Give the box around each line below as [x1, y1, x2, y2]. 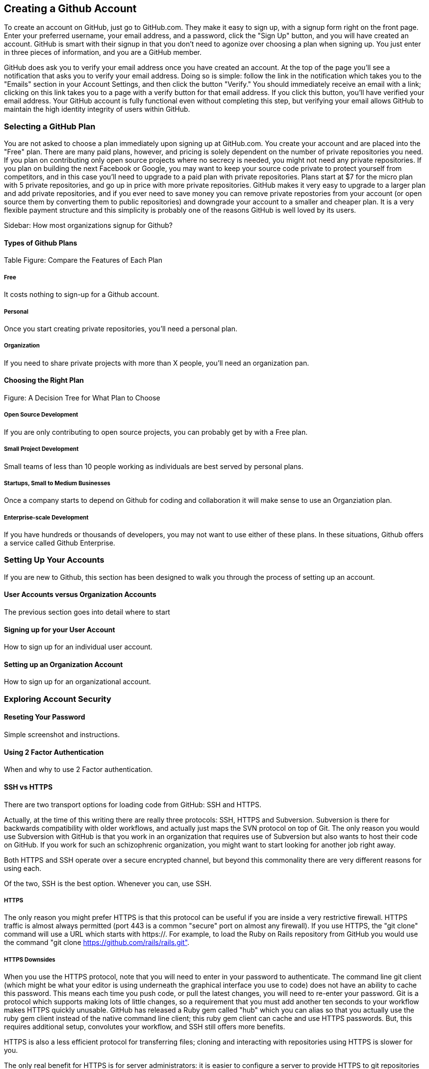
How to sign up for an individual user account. [4, 643, 152, 651]
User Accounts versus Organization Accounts [4, 590, 156, 599]
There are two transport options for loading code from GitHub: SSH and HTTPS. [4, 800, 262, 809]
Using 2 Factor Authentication [4, 747, 104, 756]
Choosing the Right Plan [4, 376, 84, 385]
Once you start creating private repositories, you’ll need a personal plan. [4, 324, 237, 333]
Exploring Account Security [4, 694, 111, 704]
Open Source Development [4, 411, 78, 419]
